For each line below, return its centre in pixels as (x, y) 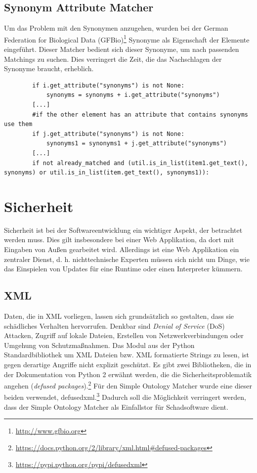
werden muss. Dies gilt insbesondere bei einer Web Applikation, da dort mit (119, 239)
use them (18, 124)
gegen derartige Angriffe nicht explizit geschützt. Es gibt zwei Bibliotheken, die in (128, 365)
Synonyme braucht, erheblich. (49, 68)
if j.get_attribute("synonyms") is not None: (108, 134)
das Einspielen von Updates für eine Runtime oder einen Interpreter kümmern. (123, 269)
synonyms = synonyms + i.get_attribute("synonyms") (133, 95)
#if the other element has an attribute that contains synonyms (140, 114)
